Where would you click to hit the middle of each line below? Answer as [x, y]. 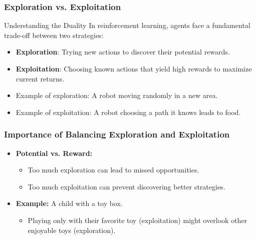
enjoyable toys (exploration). [72, 230]
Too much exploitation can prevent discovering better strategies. [126, 186]
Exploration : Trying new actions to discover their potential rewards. [123, 52]
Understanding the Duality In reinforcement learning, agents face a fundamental [127, 25]
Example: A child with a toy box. [69, 203]
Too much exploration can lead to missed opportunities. [113, 170]
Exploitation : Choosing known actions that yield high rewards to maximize [134, 68]
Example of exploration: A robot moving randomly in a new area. [117, 95]
